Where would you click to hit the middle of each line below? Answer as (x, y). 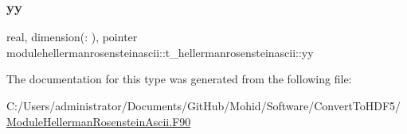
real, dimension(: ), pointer (72, 37)
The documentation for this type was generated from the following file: (179, 79)
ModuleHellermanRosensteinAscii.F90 (99, 121)
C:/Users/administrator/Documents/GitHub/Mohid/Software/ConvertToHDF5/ (204, 105)
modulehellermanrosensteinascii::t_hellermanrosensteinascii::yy (160, 52)
